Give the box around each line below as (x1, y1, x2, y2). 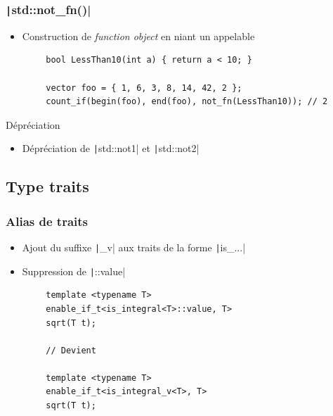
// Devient (46, 345, 96, 355)
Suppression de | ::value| (22, 263, 126, 278)
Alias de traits (6, 212, 89, 229)
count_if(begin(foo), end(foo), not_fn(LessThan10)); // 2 (46, 96, 328, 107)
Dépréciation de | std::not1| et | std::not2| (22, 141, 200, 156)
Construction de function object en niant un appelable (22, 28, 255, 43)
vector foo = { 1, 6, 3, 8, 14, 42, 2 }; (46, 82, 242, 93)
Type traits (6, 175, 89, 197)
